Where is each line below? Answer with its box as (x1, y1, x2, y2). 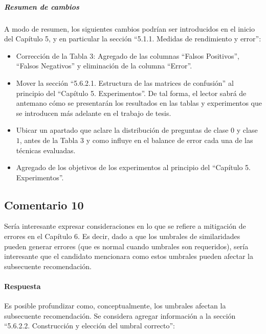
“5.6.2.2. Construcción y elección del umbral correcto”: (4, 320, 175, 331)
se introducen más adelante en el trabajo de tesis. (16, 107, 171, 118)
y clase (236, 125, 258, 135)
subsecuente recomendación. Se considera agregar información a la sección (4, 310, 236, 321)
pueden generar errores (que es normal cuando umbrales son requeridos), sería (4, 241, 249, 251)
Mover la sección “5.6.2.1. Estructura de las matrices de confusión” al (16, 77, 234, 88)
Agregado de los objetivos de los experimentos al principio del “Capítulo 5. (16, 162, 251, 173)
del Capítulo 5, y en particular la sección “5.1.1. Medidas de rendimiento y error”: (4, 33, 261, 44)
